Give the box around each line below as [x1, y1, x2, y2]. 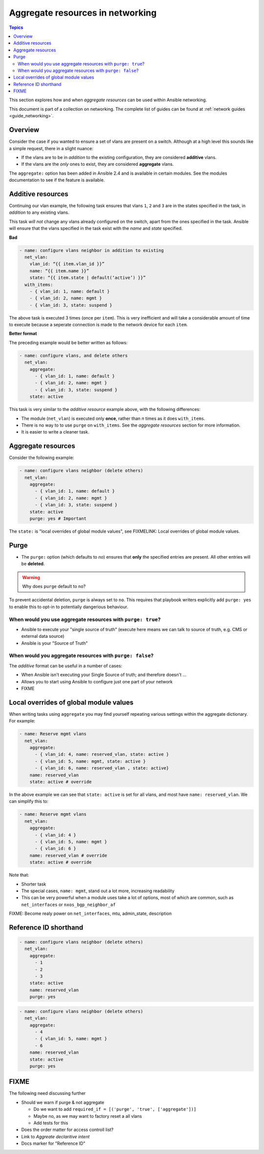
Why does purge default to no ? [22, 584, 86, 589]
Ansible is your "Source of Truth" [21, 640, 88, 646]
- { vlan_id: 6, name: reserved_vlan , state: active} [35, 766, 169, 771]
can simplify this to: [9, 798, 49, 804]
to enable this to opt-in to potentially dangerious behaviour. [9, 604, 129, 610]
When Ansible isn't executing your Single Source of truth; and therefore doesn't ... [21, 672, 187, 678]
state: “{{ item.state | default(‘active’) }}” [29, 275, 146, 281]
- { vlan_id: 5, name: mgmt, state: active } [35, 758, 146, 764]
